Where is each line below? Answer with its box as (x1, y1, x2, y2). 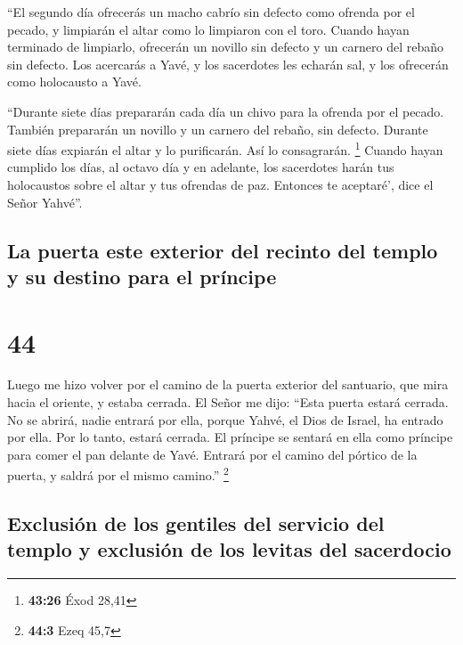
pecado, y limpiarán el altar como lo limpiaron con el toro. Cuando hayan (7, 20, 410, 38)
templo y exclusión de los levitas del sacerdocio (7, 535, 451, 563)
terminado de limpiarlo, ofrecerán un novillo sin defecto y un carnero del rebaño (7, 37, 443, 56)
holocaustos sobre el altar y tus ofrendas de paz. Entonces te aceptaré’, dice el (7, 176, 434, 193)
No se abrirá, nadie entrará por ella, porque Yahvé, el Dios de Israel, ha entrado (7, 410, 443, 429)
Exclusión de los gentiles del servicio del (7, 510, 385, 537)
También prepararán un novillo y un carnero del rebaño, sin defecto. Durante (7, 119, 428, 138)
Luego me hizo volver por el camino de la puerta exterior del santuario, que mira (7, 375, 449, 394)
